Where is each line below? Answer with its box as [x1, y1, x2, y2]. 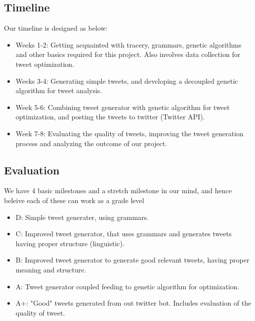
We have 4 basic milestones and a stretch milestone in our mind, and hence [4, 185, 232, 196]
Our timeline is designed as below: [4, 23, 108, 33]
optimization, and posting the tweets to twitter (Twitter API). [15, 111, 205, 122]
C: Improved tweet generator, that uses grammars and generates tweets [15, 228, 232, 239]
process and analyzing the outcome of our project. [15, 138, 168, 148]
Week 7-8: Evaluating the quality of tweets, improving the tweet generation [15, 128, 244, 138]
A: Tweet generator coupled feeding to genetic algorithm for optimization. [15, 281, 240, 291]
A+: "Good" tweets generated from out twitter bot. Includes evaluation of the [15, 298, 252, 308]
